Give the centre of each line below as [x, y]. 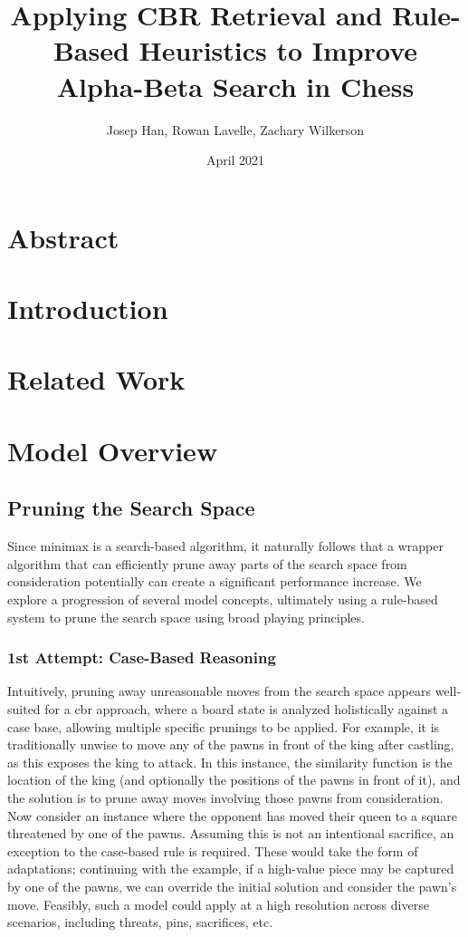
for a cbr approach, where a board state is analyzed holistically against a [247, 708]
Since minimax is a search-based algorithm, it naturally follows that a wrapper [225, 546]
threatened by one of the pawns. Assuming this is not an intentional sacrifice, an [231, 833]
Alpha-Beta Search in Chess [235, 86]
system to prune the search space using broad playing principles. [186, 617]
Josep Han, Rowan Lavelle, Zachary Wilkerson [235, 129]
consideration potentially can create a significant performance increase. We [215, 581]
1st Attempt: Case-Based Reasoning [142, 657]
